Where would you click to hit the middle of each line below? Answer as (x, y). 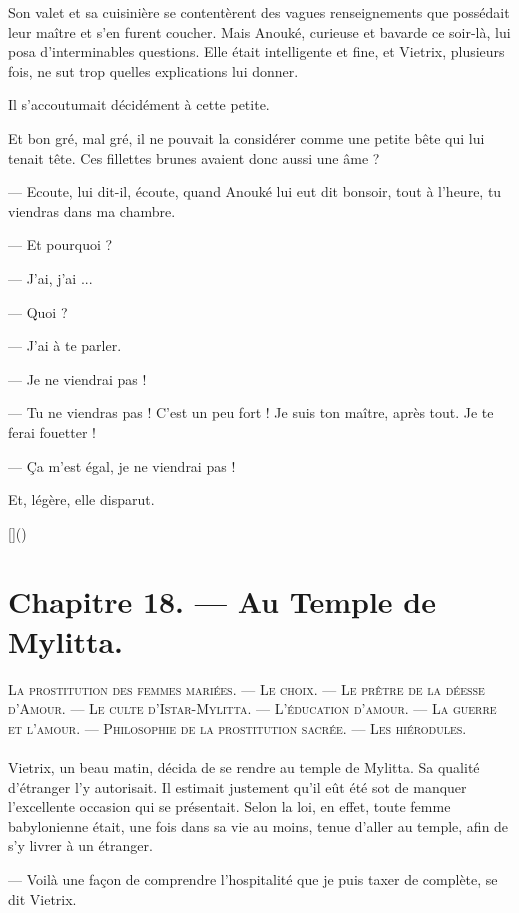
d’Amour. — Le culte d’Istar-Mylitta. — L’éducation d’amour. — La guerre (252, 708)
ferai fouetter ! (52, 431)
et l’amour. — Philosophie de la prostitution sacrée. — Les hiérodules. (237, 727)
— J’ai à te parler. (65, 345)
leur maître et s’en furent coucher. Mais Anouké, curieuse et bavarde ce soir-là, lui (259, 31)
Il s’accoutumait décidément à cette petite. (139, 104)
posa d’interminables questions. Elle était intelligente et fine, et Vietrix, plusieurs (256, 51)
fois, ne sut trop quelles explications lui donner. (153, 70)
